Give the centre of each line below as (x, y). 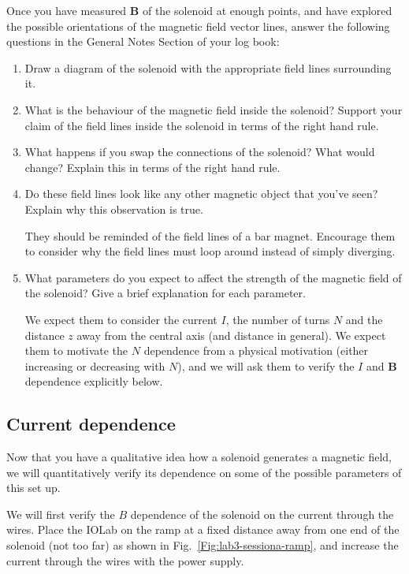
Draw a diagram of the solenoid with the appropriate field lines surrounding (208, 67)
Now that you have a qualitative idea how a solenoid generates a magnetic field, (199, 457)
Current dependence (91, 424)
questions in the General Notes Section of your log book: (143, 41)
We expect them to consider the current (121, 319)
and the (364, 319)
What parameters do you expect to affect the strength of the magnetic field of (213, 277)
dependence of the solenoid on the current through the (262, 514)
